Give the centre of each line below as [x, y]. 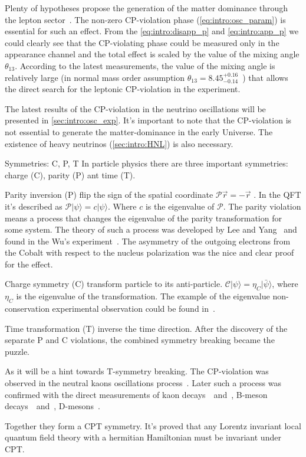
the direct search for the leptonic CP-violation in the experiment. [123, 89]
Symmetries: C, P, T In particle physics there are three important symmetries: [147, 163]
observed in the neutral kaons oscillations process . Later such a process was [143, 383]
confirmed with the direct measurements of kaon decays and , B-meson [136, 394]
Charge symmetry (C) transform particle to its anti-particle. [114, 284]
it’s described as [34, 206]
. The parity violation [262, 206]
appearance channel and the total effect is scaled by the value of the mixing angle [152, 54]
